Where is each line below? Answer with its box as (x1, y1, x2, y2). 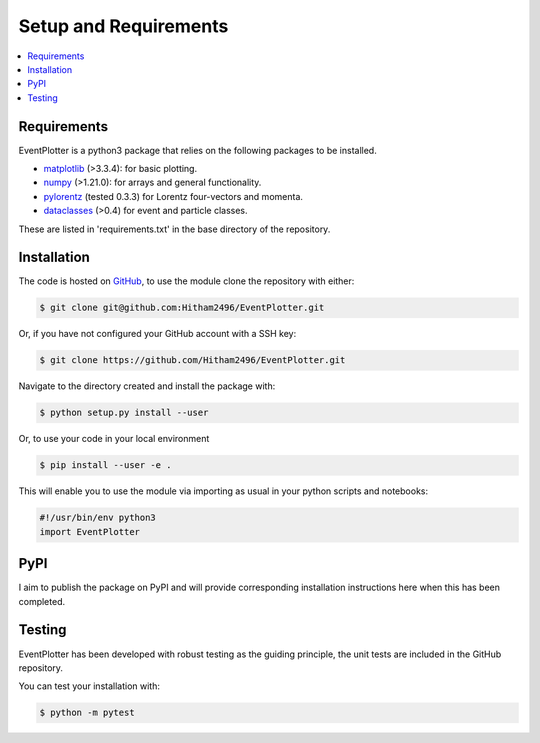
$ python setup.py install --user (39, 407, 209, 419)
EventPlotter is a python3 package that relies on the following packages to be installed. (18, 144, 377, 156)
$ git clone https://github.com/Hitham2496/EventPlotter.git (39, 355, 346, 366)
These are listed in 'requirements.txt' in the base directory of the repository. (18, 223, 331, 235)
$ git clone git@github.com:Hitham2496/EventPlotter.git (39, 302, 325, 314)
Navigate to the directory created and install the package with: (18, 380, 276, 392)
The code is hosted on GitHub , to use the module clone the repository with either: (18, 275, 355, 287)
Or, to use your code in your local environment (18, 433, 210, 445)
